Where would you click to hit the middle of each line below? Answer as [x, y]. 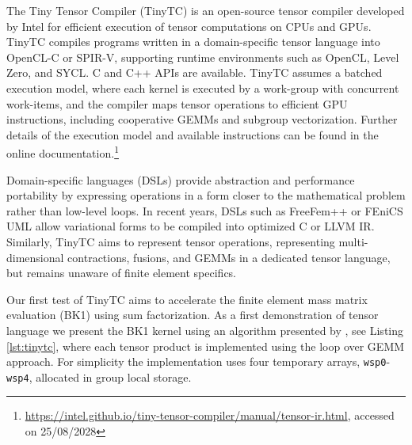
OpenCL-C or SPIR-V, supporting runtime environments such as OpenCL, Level [203, 57]
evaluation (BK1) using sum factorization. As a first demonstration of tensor [193, 315]
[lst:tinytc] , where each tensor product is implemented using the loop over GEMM [206, 346]
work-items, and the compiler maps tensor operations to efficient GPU [177, 103]
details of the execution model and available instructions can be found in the [193, 134]
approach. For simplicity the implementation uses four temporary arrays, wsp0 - [198, 361]
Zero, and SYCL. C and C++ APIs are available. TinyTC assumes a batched [195, 72]
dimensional [35, 257]
